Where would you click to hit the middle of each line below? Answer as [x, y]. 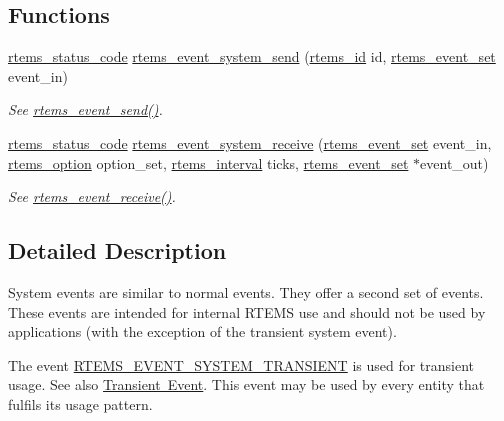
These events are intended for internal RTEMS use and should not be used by [247, 311]
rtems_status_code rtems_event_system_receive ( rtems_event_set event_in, [250, 142]
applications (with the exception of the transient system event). [202, 331]
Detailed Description [117, 250]
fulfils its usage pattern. [80, 403]
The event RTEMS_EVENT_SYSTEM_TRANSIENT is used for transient [241, 364]
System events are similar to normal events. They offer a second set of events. [246, 291]
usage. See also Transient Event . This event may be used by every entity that [246, 384]
